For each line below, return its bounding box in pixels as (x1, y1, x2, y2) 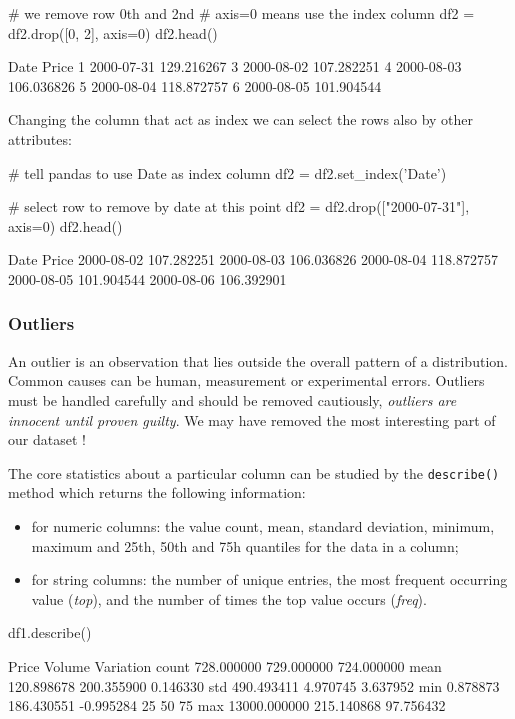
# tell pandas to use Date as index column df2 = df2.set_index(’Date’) (8, 162, 447, 183)
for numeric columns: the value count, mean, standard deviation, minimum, (31, 515, 495, 536)
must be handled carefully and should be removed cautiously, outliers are (8, 389, 457, 410)
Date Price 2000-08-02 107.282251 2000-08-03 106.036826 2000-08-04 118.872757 (8, 249, 498, 270)
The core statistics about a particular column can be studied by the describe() (8, 462, 500, 483)
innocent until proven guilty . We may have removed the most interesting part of (8, 409, 496, 430)
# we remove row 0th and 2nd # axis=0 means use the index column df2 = (8, 3, 475, 23)
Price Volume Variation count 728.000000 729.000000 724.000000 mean (8, 655, 442, 676)
